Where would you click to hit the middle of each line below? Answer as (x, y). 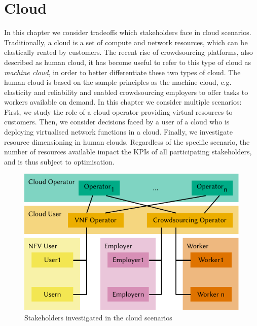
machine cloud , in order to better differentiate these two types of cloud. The (122, 72)
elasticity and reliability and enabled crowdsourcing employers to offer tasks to (126, 92)
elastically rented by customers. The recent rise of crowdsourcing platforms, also (128, 52)
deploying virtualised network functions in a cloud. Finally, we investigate (118, 132)
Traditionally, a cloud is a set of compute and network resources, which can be (126, 42)
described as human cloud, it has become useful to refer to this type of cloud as (128, 62)
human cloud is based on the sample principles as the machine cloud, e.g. (118, 82)
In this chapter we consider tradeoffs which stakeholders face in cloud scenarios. (128, 32)
